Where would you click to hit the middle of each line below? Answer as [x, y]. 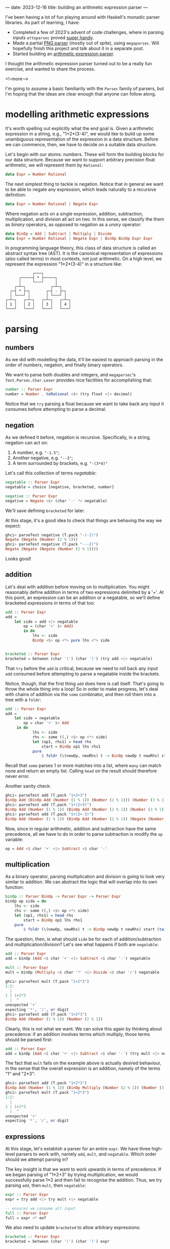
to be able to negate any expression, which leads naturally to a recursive [81, 189]
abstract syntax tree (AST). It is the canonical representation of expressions [84, 253]
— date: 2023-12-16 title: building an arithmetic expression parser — [76, 7]
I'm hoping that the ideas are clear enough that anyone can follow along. [81, 94]
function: [15, 887]
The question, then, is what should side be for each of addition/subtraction [83, 939]
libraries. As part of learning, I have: [42, 23]
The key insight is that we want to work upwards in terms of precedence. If [83, 1169]
